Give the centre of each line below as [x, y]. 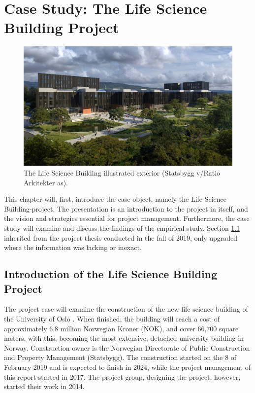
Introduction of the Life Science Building [111, 274]
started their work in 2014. [44, 386]
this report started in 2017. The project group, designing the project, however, [122, 376]
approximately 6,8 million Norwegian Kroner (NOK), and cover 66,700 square [121, 328]
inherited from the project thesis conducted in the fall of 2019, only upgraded [121, 237]
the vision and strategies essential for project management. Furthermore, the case [127, 218]
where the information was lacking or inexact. [73, 247]
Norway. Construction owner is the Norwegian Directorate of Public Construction [127, 347]
